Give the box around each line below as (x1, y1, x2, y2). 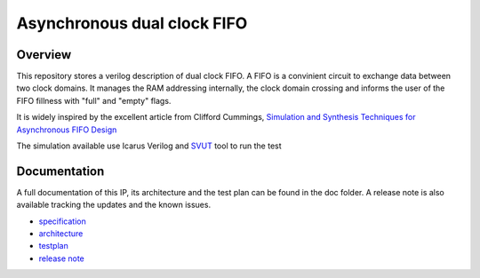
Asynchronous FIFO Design (16, 124, 117, 135)
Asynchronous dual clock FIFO (16, 13, 248, 33)
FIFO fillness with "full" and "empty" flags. (16, 95, 172, 106)
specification (38, 216, 86, 226)
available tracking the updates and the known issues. (16, 200, 212, 210)
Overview (16, 47, 72, 62)
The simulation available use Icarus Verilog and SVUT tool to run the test (16, 140, 282, 151)
